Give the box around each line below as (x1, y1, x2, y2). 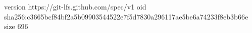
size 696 (4, 21, 28, 31)
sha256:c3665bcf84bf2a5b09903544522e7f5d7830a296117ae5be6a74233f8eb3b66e (4, 11, 248, 21)
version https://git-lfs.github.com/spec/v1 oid (4, 1, 146, 11)
